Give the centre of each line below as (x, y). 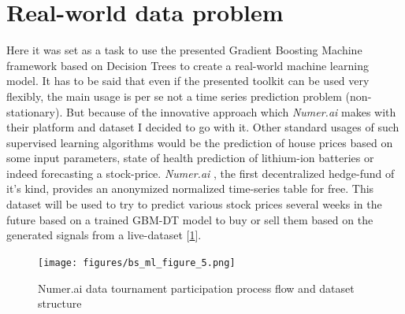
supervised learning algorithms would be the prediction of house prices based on (200, 142)
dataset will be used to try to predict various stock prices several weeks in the (194, 204)
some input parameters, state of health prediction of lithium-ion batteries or (190, 158)
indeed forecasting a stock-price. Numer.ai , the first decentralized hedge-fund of (201, 173)
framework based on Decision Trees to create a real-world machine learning (188, 65)
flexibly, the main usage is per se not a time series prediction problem (174, 96)
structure (60, 303)
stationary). (35, 111)
